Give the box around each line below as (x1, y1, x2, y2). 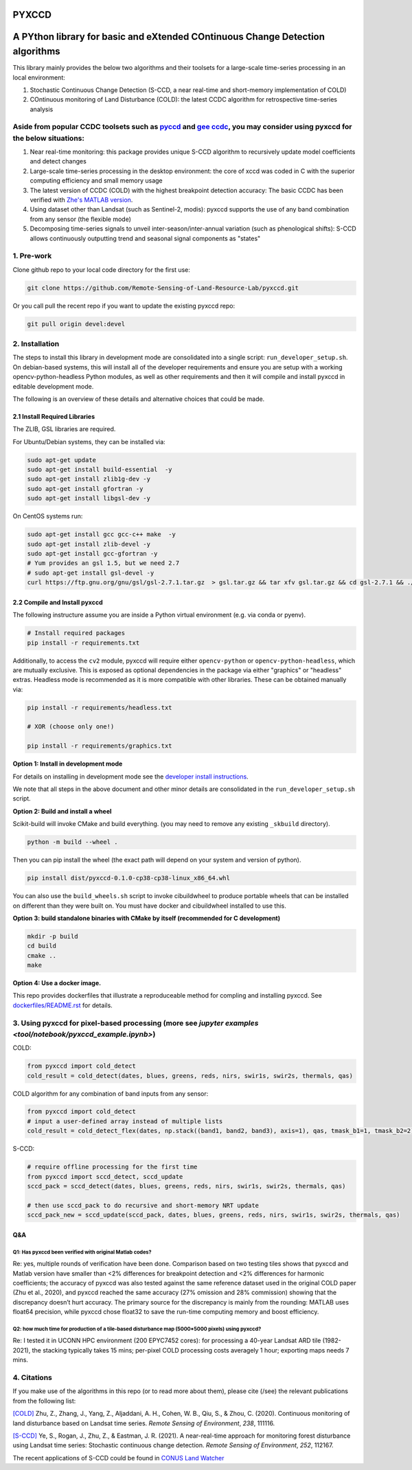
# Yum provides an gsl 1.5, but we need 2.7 (27, 560, 180, 567)
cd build (27, 942, 57, 950)
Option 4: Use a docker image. (12, 979, 102, 987)
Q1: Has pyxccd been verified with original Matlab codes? (12, 1248, 152, 1256)
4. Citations (12, 1373, 53, 1383)
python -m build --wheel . (27, 838, 118, 846)
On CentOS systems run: (12, 512, 83, 520)
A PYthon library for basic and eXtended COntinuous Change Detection (12, 31, 325, 43)
